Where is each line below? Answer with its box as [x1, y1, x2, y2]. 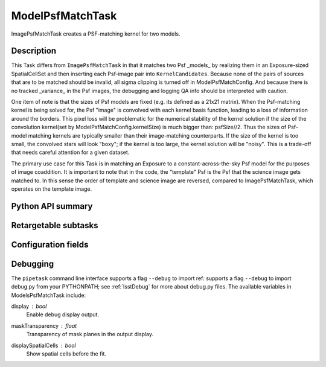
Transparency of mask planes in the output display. [26, 331, 154, 338]
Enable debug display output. [26, 311, 100, 318]
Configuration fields [11, 239, 89, 250]
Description [11, 46, 57, 56]
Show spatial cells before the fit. [26, 350, 107, 357]
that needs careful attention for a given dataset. [11, 148, 130, 156]
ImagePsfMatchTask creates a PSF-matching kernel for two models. [11, 30, 181, 37]
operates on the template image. [11, 185, 92, 193]
